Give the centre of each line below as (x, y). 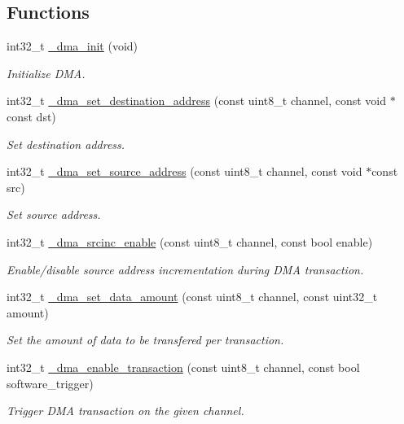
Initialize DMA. (46, 73)
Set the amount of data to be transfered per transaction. (145, 340)
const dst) (31, 116)
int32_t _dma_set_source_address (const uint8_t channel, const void (184, 171)
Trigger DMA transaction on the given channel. (125, 411)
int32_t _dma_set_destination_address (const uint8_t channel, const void (197, 101)
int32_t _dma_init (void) (72, 46)
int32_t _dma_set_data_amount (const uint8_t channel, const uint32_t (192, 297)
